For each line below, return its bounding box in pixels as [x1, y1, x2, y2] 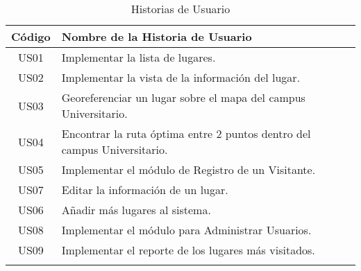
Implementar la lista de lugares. [61, 49, 216, 65]
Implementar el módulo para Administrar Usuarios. [61, 222, 312, 238]
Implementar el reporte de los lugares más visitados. [61, 242, 315, 258]
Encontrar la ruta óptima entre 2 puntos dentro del [61, 125, 311, 141]
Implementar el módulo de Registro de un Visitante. [61, 161, 316, 177]
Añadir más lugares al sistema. [61, 202, 211, 218]
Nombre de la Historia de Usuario [61, 28, 252, 44]
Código [11, 28, 51, 44]
